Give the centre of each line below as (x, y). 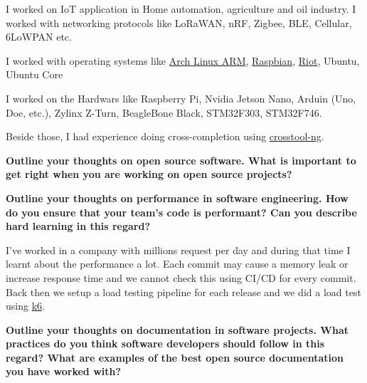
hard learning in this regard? (78, 226)
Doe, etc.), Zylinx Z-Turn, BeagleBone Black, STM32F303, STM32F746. (164, 112)
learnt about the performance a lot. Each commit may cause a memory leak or (177, 264)
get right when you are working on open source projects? (149, 174)
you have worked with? (64, 371)
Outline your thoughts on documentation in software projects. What (177, 329)
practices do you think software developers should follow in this (165, 343)
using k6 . (25, 306)
